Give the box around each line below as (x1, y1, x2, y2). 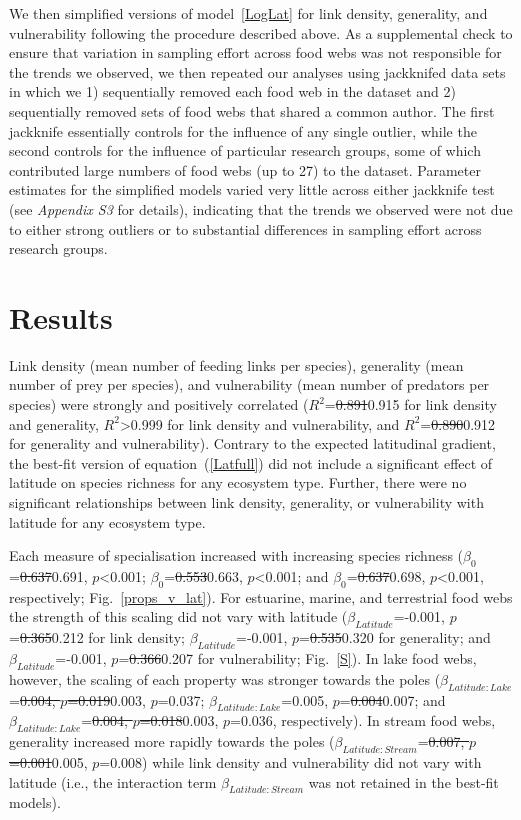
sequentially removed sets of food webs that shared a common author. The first (9, 100, 495, 121)
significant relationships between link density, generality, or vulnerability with (9, 492, 484, 512)
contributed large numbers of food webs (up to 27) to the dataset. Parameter (9, 159, 481, 180)
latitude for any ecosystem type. (9, 511, 206, 532)
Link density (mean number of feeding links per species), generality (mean (9, 354, 464, 375)
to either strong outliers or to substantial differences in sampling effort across (9, 218, 482, 239)
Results (9, 296, 113, 337)
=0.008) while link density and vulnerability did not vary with (99, 751, 482, 772)
